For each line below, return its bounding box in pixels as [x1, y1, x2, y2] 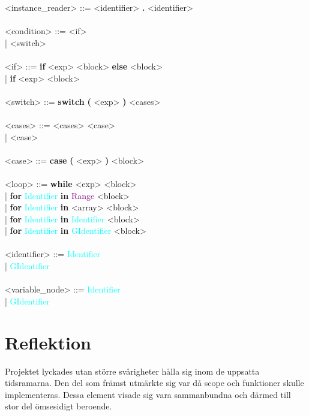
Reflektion [5, 330, 92, 354]
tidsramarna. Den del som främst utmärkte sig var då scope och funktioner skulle [5, 376, 304, 389]
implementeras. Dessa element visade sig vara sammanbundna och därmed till [5, 388, 291, 400]
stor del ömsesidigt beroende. [5, 400, 112, 412]
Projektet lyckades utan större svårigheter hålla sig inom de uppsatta [5, 364, 260, 377]
